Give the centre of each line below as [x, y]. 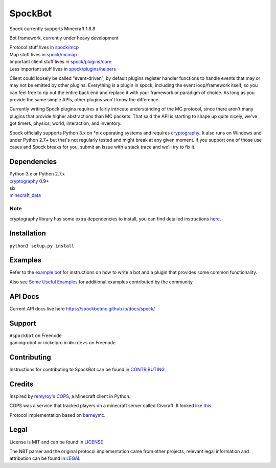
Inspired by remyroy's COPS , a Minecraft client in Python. [70, 396]
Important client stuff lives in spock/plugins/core [61, 62]
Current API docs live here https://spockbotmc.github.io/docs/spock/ [82, 308]
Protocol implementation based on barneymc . [57, 415]
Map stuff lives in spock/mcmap [43, 54]
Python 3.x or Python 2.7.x [37, 174]
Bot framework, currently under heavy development [64, 38]
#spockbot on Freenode [36, 336]
